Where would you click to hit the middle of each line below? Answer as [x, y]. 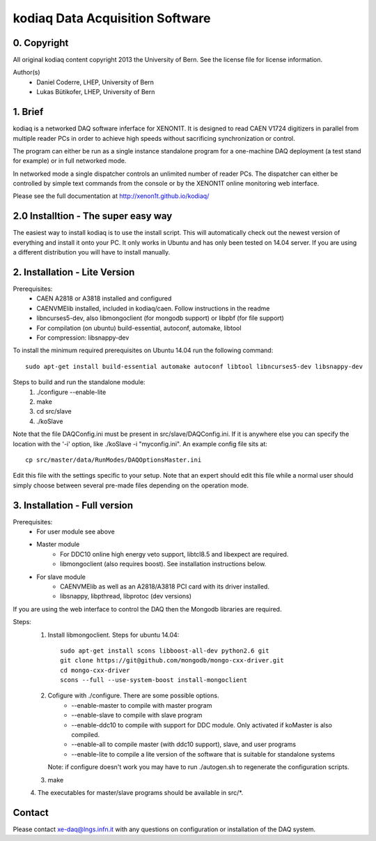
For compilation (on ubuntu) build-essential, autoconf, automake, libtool [139, 328]
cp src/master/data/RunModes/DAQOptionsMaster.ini [113, 460]
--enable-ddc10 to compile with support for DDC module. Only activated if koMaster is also [202, 725]
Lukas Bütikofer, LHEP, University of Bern [96, 92]
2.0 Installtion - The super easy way [93, 216]
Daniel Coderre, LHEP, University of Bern [95, 82]
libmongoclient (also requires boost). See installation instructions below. [163, 564]
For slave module [61, 577]
